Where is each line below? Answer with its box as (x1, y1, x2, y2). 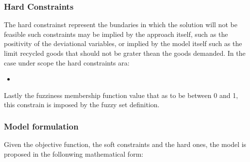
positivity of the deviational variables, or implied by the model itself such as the (4, 38, 242, 49)
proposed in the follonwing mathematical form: (4, 148, 144, 159)
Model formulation (4, 120, 79, 132)
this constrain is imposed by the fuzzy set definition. (4, 99, 160, 110)
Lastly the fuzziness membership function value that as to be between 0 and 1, (4, 90, 238, 100)
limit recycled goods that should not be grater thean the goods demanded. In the (4, 48, 246, 58)
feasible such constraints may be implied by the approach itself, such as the (4, 29, 228, 39)
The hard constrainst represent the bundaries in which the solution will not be (4, 19, 237, 30)
